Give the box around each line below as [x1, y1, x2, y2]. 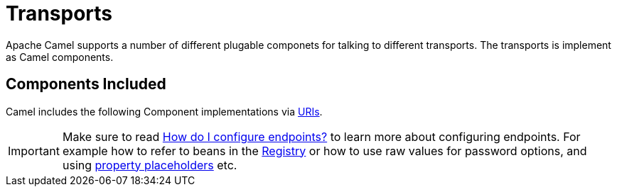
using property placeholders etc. [62, 157, 237, 172]
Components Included [6, 75, 166, 94]
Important [8, 143, 60, 158]
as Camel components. [6, 50, 114, 63]
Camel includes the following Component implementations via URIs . [6, 105, 323, 118]
